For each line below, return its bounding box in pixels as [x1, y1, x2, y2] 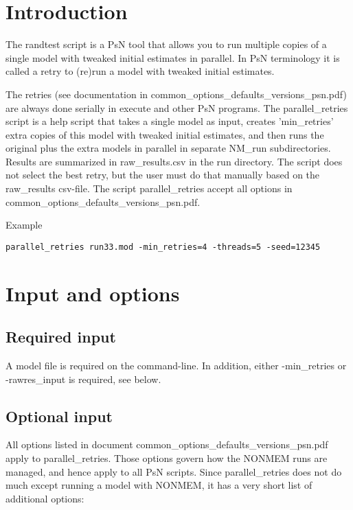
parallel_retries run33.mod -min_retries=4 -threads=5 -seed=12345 [5, 242, 321, 252]
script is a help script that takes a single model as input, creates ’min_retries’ [5, 114, 334, 128]
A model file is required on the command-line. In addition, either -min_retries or [5, 358, 347, 373]
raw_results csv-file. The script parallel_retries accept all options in [5, 181, 293, 196]
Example [5, 218, 43, 232]
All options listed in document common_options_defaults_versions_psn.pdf [5, 437, 328, 452]
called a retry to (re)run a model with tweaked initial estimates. [5, 64, 275, 78]
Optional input [5, 405, 113, 426]
